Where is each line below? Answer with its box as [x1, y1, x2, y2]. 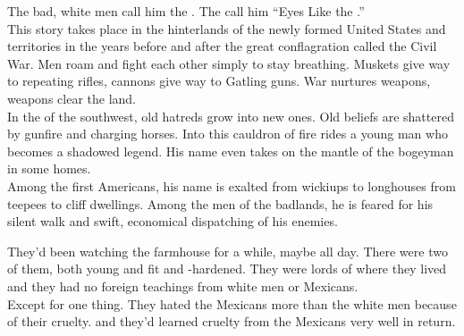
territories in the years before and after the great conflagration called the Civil [7, 37, 437, 55]
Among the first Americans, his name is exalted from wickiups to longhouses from [7, 176, 456, 195]
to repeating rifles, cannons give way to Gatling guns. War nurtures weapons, [7, 71, 431, 90]
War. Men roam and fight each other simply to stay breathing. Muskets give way [7, 54, 451, 72]
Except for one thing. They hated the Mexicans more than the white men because [7, 294, 457, 313]
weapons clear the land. [7, 88, 137, 107]
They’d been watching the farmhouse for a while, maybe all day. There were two [7, 241, 448, 260]
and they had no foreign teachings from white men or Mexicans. [7, 276, 359, 295]
